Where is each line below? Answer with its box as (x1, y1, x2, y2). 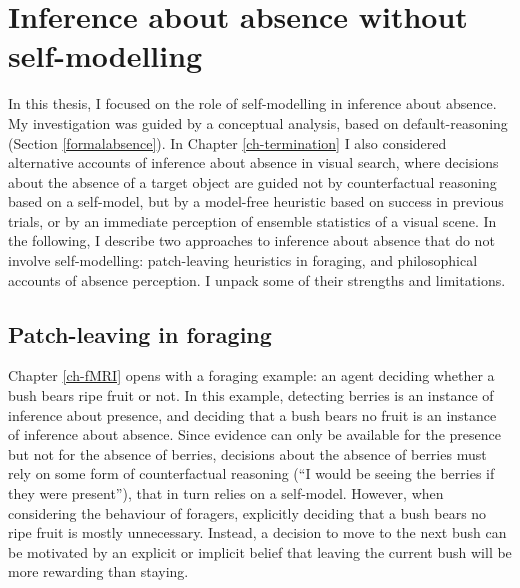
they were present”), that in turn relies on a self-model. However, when (8, 483, 444, 504)
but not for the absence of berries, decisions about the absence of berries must (8, 443, 487, 464)
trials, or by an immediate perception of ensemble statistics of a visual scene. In (8, 210, 497, 231)
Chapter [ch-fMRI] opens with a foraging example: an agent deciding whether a (8, 365, 495, 386)
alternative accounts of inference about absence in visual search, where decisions (8, 152, 499, 173)
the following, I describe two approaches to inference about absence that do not (8, 230, 495, 251)
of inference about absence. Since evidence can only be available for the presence (8, 424, 501, 445)
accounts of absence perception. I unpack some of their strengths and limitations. (8, 269, 506, 290)
